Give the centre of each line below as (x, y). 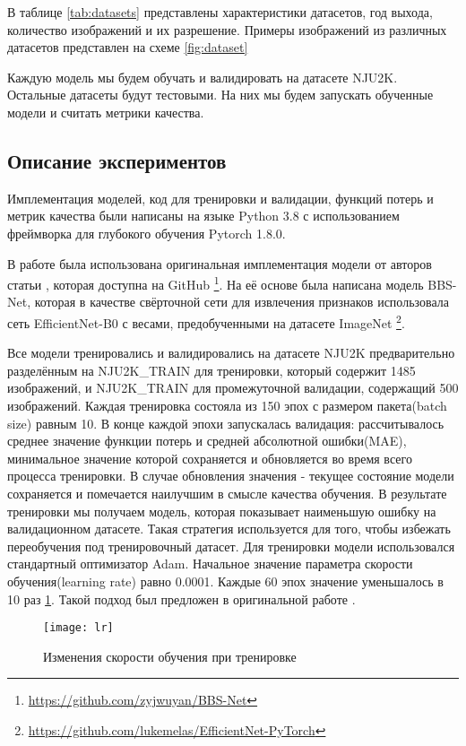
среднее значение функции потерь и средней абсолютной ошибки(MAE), (207, 441)
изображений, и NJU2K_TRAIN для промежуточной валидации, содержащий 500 (233, 388)
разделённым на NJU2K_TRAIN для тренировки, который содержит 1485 (211, 370)
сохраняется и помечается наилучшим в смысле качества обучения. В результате (227, 493)
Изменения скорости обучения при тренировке (170, 656)
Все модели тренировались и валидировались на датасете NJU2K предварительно (231, 353)
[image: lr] (78, 628)
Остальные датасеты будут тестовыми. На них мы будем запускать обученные (220, 95)
